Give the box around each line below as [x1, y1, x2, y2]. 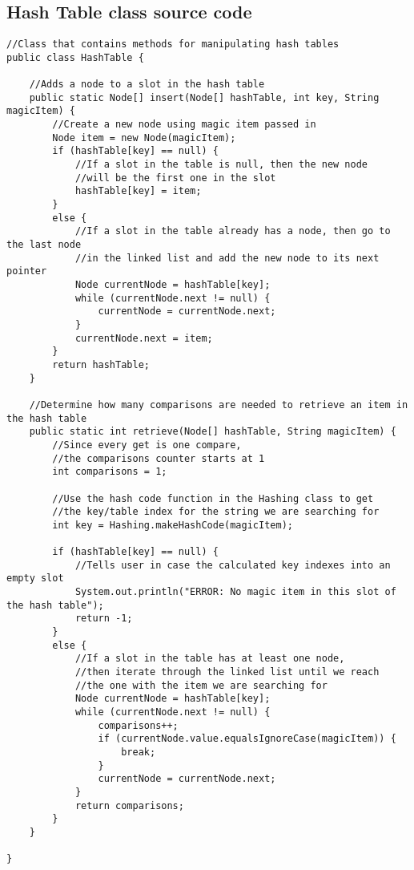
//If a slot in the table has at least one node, [74, 653, 345, 665]
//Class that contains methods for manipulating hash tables [6, 38, 340, 51]
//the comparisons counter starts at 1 [52, 452, 265, 464]
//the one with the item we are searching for [74, 679, 328, 691]
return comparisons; [74, 799, 184, 811]
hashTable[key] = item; [74, 185, 202, 197]
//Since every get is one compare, [52, 439, 242, 451]
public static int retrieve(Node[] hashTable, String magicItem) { [29, 426, 396, 438]
